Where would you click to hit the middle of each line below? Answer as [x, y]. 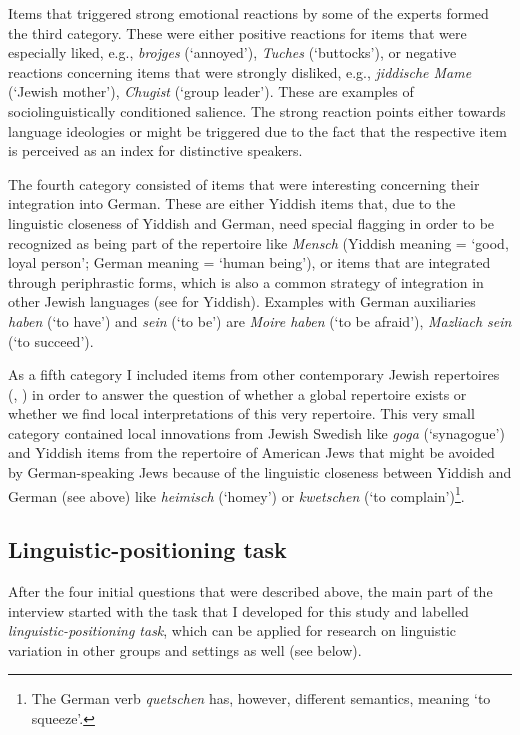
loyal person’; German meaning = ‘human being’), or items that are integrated [249, 262]
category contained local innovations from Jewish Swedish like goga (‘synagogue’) [256, 432]
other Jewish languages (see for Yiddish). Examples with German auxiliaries [242, 301]
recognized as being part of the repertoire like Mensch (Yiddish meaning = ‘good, [258, 242]
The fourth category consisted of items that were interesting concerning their [244, 183]
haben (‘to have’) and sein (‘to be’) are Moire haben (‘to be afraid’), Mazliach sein [260, 320]
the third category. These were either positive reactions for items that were [237, 32]
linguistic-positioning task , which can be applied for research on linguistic [232, 630]
